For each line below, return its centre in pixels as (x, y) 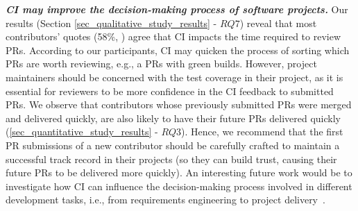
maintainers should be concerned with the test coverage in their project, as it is (174, 77)
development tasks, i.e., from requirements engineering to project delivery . (165, 200)
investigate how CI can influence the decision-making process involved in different (179, 186)
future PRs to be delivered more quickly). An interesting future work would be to (179, 172)
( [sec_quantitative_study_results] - (82, 132)
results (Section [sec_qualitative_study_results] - (111, 23)
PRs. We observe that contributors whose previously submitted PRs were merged (179, 104)
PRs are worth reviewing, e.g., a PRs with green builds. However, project (161, 64)
